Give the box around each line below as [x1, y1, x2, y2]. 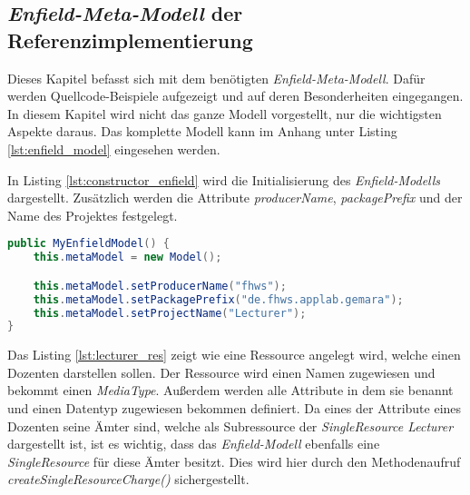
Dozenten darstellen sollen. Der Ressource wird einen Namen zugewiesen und [7, 362, 436, 381]
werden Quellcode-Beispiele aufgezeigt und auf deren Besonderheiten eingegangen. [7, 86, 464, 105]
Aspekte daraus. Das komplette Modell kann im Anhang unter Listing [7, 122, 397, 141]
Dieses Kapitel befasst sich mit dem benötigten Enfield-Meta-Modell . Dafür [7, 68, 426, 87]
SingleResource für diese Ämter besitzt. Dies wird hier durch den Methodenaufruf [7, 451, 461, 470]
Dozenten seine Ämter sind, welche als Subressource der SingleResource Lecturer [7, 416, 454, 435]
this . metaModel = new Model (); [33, 251, 222, 264]
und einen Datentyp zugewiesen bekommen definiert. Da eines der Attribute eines [7, 399, 462, 418]
